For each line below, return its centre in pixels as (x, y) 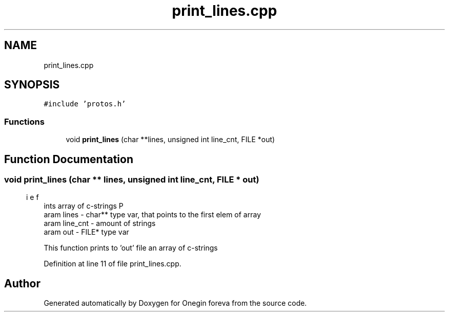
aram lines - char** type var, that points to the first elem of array (152, 215)
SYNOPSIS (32, 85)
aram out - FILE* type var (86, 232)
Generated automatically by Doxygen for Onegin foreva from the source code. (175, 303)
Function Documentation (69, 159)
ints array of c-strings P (84, 206)
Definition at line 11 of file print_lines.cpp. (113, 264)
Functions (24, 121)
